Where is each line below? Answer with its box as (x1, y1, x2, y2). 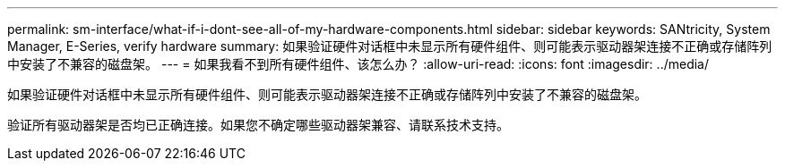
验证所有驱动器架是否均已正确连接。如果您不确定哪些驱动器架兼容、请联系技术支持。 (7, 117, 509, 132)
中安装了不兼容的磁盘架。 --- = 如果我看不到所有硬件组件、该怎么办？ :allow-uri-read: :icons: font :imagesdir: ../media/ (7, 56, 710, 71)
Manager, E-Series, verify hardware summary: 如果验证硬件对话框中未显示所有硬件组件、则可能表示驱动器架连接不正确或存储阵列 (7, 38, 772, 54)
